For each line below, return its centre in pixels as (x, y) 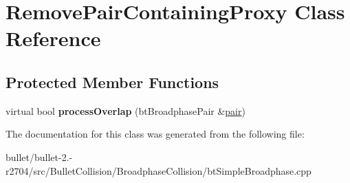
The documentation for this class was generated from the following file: (155, 134)
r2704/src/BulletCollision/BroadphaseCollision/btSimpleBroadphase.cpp (158, 170)
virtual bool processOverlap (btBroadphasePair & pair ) (125, 110)
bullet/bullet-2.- (39, 157)
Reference (53, 38)
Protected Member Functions (112, 82)
